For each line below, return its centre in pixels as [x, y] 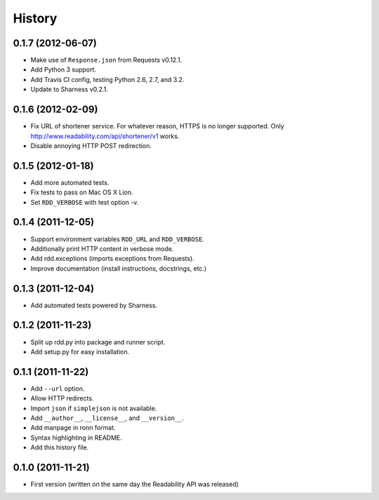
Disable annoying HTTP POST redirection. [91, 146]
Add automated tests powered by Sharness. [94, 305]
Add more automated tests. [70, 182]
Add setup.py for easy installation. [80, 351]
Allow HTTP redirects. [62, 398]
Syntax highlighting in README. [77, 438]
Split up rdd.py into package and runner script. [98, 342]
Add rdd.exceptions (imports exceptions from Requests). [112, 259]
